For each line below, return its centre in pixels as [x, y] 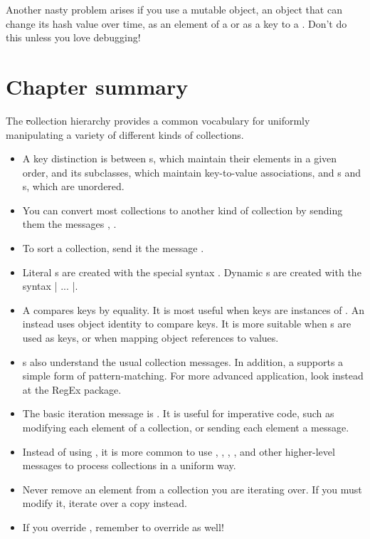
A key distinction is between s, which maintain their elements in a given [180, 158]
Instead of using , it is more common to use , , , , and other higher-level [179, 451]
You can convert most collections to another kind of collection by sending [183, 210]
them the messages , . [69, 224]
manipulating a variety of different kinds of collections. [125, 134]
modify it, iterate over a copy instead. [105, 503]
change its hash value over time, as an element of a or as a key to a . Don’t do [176, 23]
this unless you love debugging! [73, 37]
